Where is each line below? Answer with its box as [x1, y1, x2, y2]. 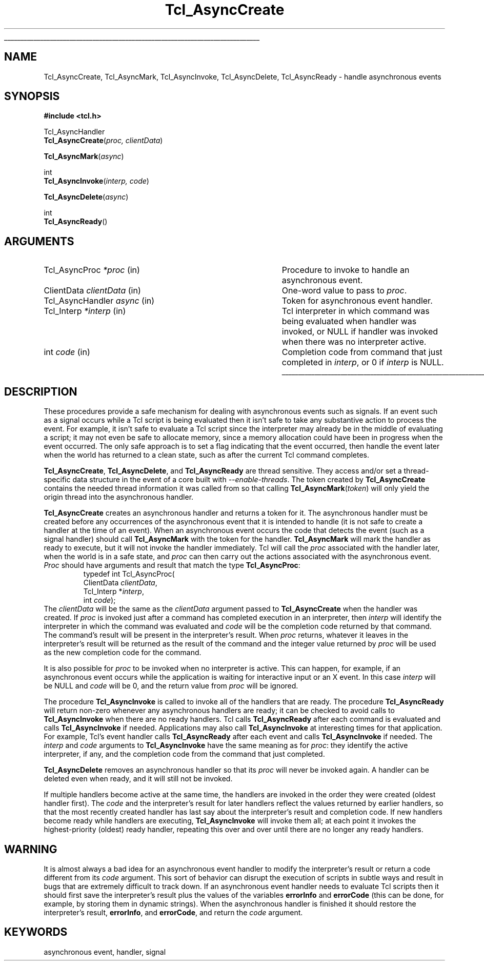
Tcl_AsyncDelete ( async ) [44, 192, 129, 202]
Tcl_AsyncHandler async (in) [44, 296, 155, 306]
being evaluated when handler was [281, 316, 417, 327]
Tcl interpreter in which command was [281, 306, 430, 317]
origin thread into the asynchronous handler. [44, 493, 194, 502]
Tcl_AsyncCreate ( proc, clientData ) [44, 136, 163, 145]
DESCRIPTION [4, 385, 77, 398]
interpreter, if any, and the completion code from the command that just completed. [44, 750, 325, 759]
